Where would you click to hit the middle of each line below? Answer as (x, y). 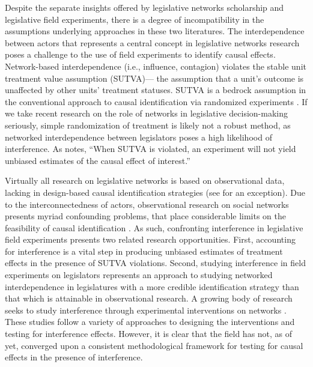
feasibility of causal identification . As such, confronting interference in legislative (154, 227)
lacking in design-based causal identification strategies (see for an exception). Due (155, 192)
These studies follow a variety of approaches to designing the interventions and (150, 322)
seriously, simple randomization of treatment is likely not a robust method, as (148, 125)
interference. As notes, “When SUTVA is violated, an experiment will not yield (150, 149)
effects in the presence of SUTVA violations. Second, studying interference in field (155, 263)
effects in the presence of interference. (74, 357)
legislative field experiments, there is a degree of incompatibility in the (135, 19)
